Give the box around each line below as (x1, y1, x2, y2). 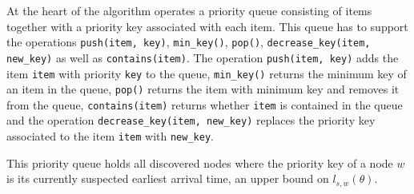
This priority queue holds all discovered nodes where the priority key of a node (6, 154, 393, 171)
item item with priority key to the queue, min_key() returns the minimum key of (6, 65, 407, 81)
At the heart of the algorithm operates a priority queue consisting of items (6, 2, 372, 18)
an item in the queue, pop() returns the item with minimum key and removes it (6, 81, 400, 97)
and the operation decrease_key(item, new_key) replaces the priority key (6, 112, 376, 129)
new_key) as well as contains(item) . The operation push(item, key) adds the (6, 49, 399, 65)
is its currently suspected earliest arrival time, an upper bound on (6, 170, 329, 187)
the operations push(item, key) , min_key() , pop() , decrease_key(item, (6, 34, 371, 50)
